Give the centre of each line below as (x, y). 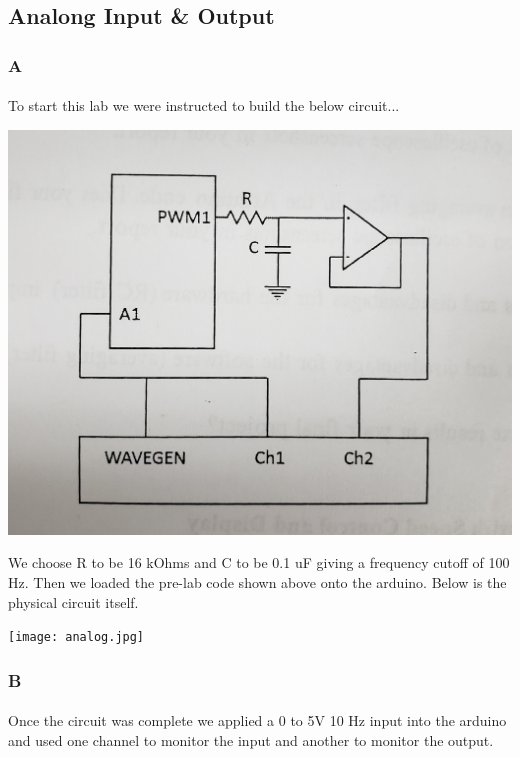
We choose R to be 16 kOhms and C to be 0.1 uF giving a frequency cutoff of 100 (259, 562)
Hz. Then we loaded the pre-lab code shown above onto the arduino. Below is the (257, 582)
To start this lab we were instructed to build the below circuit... (204, 105)
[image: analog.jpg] (76, 637)
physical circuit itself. (73, 601)
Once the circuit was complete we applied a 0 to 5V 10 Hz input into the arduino (257, 720)
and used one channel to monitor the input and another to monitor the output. (251, 739)
